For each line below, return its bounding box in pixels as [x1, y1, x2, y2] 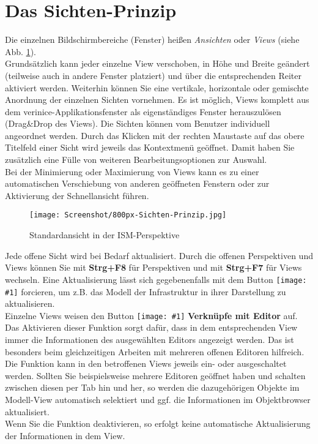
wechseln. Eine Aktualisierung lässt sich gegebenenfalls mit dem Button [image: [5, 273, 307, 285]
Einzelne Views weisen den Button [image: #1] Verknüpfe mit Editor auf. [5, 309, 298, 322]
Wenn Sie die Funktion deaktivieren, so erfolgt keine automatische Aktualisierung [5, 417, 311, 430]
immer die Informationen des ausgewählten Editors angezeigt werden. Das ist [5, 333, 294, 346]
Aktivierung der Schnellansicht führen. [5, 189, 149, 201]
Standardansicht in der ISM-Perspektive [29, 228, 180, 241]
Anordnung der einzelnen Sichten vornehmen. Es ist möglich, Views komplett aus [5, 93, 309, 106]
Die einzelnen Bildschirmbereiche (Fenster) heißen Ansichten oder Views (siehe [5, 33, 300, 46]
